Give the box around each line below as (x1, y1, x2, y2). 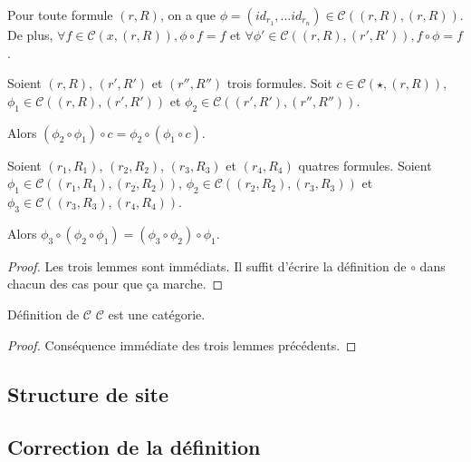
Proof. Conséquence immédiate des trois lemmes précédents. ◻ (7, 335, 357, 354)
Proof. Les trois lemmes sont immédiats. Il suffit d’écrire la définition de (7, 256, 407, 275)
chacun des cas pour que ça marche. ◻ (7, 274, 224, 293)
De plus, (7, 25, 53, 44)
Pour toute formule (7, 5, 113, 24)
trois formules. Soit (226, 74, 332, 93)
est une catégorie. (108, 304, 206, 323)
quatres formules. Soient (298, 155, 432, 174)
